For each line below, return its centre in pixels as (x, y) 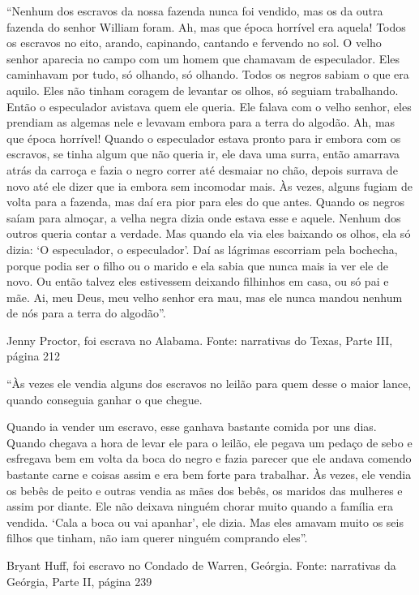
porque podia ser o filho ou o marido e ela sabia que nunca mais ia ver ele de (197, 265)
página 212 (34, 356)
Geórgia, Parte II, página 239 (79, 581)
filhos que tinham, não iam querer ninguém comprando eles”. (157, 538)
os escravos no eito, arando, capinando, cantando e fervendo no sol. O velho (194, 43)
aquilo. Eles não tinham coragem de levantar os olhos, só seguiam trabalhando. (203, 90)
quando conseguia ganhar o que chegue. (105, 399)
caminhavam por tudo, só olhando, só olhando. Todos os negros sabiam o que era (208, 74)
